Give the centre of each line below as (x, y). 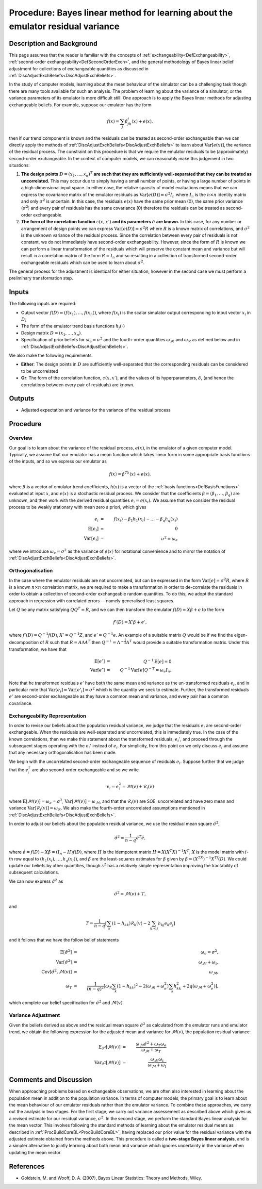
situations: (19, 165)
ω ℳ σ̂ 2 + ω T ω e (151, 1044)
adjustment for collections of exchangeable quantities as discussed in (79, 68)
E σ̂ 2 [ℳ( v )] (109, 1047)
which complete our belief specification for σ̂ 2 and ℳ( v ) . (66, 1002)
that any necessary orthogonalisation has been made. (63, 753)
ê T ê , (141, 837)
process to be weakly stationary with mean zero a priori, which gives (78, 507)
